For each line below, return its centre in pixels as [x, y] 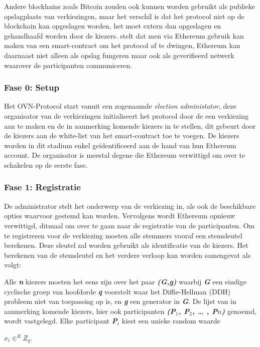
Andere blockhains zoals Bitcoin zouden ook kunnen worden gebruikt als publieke [129, 6]
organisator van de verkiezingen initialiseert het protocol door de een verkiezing [126, 115]
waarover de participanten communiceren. [68, 65]
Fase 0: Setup [32, 87]
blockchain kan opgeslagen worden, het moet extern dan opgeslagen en [113, 26]
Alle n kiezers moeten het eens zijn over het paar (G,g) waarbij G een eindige [125, 281]
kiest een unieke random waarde [171, 321]
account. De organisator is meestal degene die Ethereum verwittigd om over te [125, 155]
